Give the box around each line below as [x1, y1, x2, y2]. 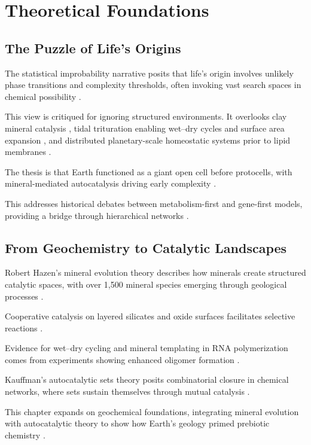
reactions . [5, 321, 43, 334]
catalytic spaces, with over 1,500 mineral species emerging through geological [5, 278, 287, 290]
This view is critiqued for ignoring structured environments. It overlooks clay [5, 110, 287, 123]
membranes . [5, 145, 51, 158]
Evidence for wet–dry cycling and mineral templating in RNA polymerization [5, 342, 288, 354]
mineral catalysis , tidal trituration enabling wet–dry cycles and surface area [5, 121, 285, 134]
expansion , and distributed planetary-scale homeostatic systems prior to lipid [5, 133, 291, 146]
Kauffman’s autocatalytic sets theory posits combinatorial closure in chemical [5, 373, 289, 386]
